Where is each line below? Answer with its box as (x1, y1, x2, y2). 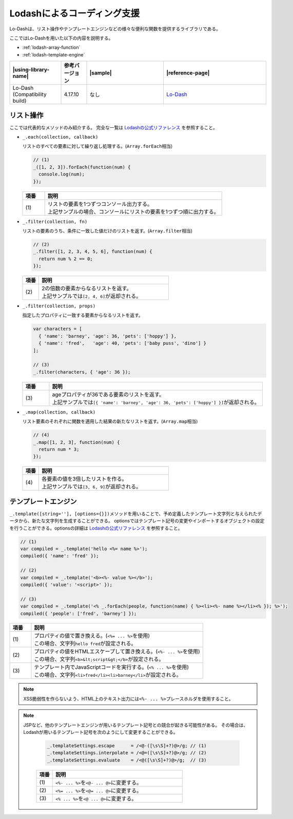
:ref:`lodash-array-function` (22, 44, 81, 51)
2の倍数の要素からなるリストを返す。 (42, 285, 132, 292)
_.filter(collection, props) (22, 303, 96, 309)
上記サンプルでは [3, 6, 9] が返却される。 (42, 483, 142, 490)
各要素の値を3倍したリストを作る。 (42, 475, 128, 482)
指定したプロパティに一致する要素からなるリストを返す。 (22, 312, 143, 318)
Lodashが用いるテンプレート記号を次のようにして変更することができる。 (23, 729, 178, 735)
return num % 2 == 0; (38, 256, 93, 262)
